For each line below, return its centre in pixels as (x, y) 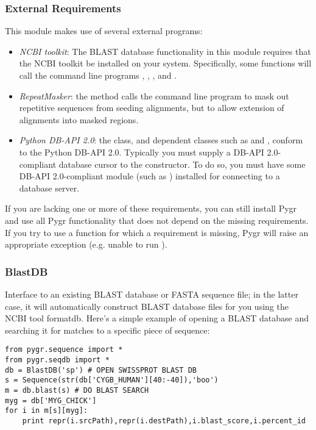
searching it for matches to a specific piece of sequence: (107, 330)
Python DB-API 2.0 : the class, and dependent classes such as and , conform (161, 140)
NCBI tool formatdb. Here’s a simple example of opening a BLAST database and (157, 318)
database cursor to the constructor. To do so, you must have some (182, 164)
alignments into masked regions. (79, 119)
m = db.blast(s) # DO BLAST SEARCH (77, 390)
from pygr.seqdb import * (57, 360)
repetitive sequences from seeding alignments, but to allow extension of (152, 108)
